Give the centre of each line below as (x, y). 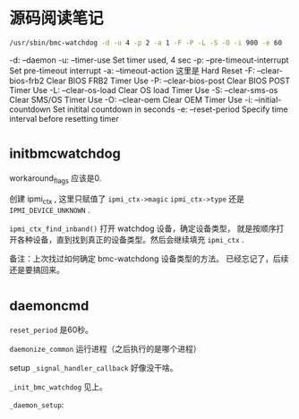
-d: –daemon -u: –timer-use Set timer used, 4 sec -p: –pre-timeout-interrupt (149, 60)
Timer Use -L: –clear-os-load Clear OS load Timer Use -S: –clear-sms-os (144, 90)
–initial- (268, 99)
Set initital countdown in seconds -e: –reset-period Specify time (170, 109)
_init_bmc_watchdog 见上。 (58, 387)
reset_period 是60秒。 (51, 330)
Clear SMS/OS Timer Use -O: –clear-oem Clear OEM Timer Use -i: (131, 99)
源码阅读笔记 (57, 18)
